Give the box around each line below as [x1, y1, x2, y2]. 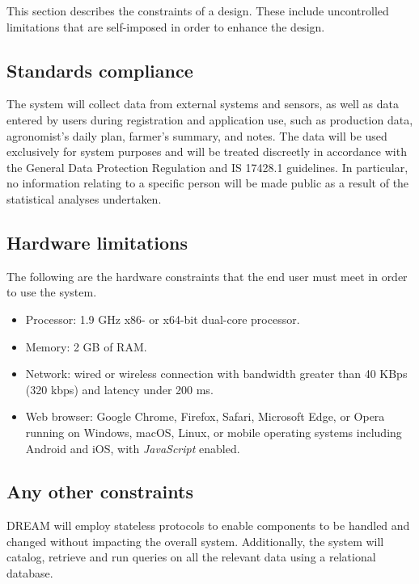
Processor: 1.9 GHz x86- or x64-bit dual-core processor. [25, 310, 300, 327]
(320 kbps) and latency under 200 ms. [25, 380, 214, 397]
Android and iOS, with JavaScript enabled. [25, 439, 240, 456]
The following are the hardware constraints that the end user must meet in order [6, 267, 408, 284]
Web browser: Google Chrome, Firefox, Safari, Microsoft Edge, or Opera [25, 408, 385, 425]
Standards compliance [6, 57, 193, 82]
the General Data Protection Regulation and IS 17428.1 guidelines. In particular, [6, 158, 408, 175]
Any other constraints [6, 479, 193, 504]
